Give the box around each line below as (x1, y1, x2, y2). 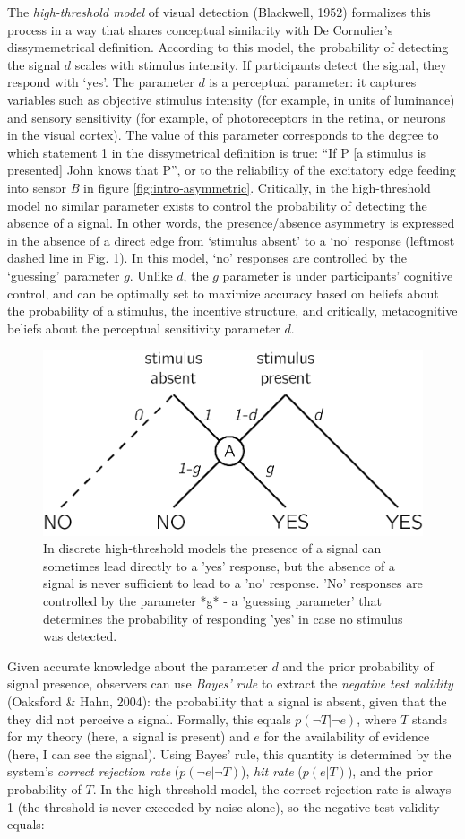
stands (412, 709, 448, 728)
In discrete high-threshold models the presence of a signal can (43, 539, 382, 558)
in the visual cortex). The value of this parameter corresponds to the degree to (7, 125, 439, 144)
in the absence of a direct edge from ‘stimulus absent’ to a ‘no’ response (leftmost (7, 230, 455, 249)
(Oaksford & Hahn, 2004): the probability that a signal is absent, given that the (7, 691, 447, 710)
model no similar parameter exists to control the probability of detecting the (7, 195, 427, 214)
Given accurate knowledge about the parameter (7, 656, 268, 675)
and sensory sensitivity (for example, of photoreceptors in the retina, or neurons (7, 108, 446, 126)
